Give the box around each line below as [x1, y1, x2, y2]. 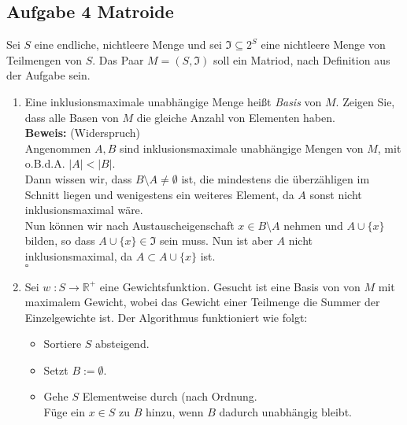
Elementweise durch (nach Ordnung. [82, 388, 257, 405]
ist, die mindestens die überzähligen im [181, 170, 370, 187]
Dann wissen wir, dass [24, 170, 132, 187]
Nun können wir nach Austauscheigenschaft [24, 216, 235, 233]
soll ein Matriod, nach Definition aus [213, 51, 390, 68]
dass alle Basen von [24, 109, 119, 125]
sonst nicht [309, 186, 362, 202]
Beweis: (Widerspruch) [24, 124, 140, 141]
